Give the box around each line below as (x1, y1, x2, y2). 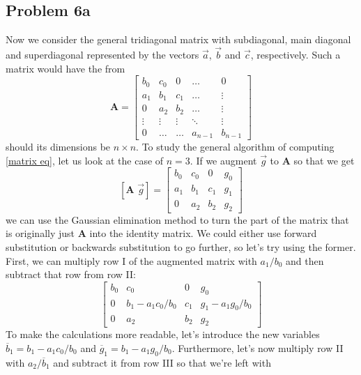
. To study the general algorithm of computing (136, 139, 335, 154)
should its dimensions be (6, 139, 111, 154)
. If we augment (190, 153, 257, 167)
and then (286, 253, 324, 268)
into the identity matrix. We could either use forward (89, 226, 317, 240)
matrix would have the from (6, 61, 125, 75)
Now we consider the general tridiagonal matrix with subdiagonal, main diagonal (6, 32, 351, 47)
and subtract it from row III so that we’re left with (53, 355, 271, 369)
